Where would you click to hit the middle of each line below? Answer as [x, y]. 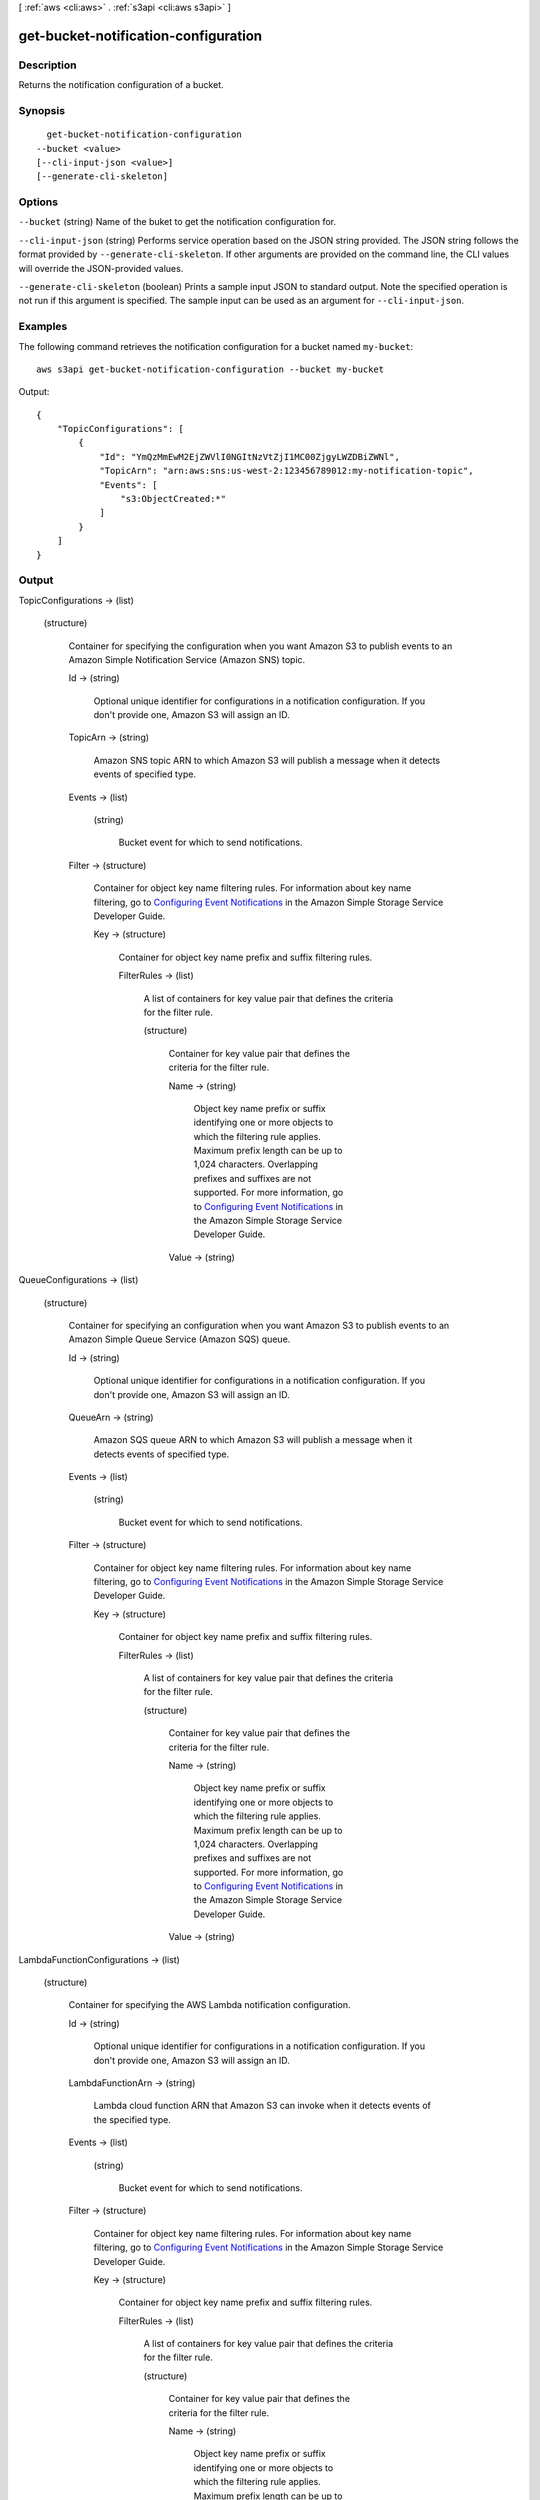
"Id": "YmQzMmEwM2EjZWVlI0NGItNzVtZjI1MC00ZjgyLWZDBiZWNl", [249, 456]
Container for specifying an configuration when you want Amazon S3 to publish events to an [259, 1325]
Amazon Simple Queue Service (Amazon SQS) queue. [179, 1339]
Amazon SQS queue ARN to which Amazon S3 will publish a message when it [253, 1440]
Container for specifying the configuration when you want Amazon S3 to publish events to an [260, 646]
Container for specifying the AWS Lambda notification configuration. [209, 2005]
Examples [43, 327]
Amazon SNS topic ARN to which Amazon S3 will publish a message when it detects [266, 760]
